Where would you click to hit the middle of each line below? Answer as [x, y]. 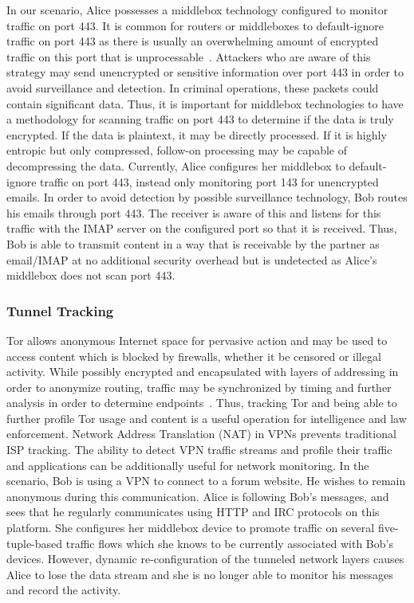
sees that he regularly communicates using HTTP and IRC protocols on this [193, 512]
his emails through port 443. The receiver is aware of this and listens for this [194, 212]
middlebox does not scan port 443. [91, 275]
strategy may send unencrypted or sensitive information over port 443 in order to [205, 72]
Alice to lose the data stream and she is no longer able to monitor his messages [200, 574]
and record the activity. [64, 590]
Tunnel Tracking [60, 310]
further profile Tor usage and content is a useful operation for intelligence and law [207, 418]
